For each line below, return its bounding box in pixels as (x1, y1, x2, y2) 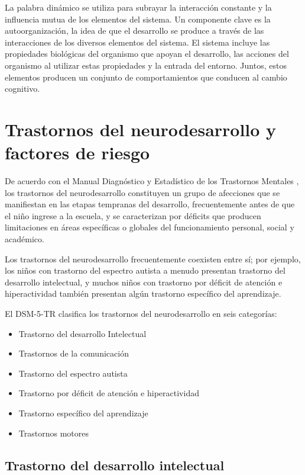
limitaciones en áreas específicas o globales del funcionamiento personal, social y (5, 221, 294, 233)
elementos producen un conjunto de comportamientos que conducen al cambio (5, 70, 287, 83)
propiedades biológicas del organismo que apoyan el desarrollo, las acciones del (5, 47, 289, 60)
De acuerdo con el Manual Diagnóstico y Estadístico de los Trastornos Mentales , (5, 175, 299, 187)
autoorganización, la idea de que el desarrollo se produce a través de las (5, 24, 264, 37)
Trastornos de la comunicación (18, 347, 129, 360)
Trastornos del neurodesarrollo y (5, 117, 277, 141)
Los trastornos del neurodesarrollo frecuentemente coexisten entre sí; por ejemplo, (5, 252, 301, 265)
